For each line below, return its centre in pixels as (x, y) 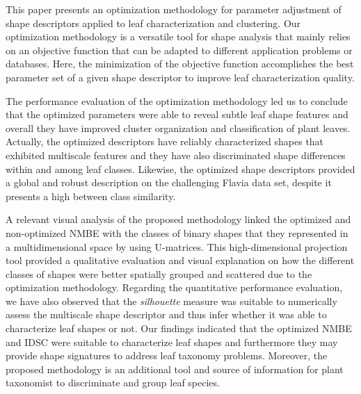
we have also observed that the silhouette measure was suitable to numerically (171, 301)
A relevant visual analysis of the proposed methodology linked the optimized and (178, 219)
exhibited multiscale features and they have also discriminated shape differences (176, 155)
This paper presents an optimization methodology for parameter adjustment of (174, 9)
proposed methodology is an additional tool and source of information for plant (175, 369)
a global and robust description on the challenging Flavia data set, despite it (169, 182)
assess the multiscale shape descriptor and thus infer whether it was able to (166, 314)
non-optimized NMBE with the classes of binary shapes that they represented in (177, 232)
